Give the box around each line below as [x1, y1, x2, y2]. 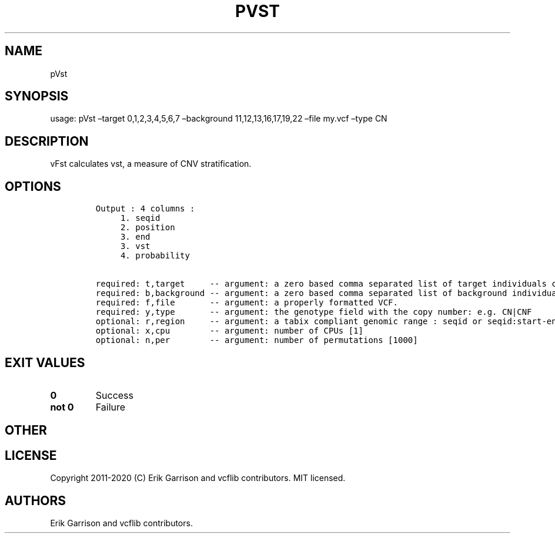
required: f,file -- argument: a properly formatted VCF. [95, 298, 398, 308]
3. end [120, 232, 151, 242]
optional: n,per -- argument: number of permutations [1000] [95, 335, 418, 345]
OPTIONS [5, 179, 61, 194]
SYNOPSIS [5, 89, 69, 104]
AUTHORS [5, 493, 66, 508]
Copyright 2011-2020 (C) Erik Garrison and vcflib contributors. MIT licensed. [50, 473, 346, 483]
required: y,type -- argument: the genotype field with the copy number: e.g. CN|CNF [95, 307, 532, 317]
